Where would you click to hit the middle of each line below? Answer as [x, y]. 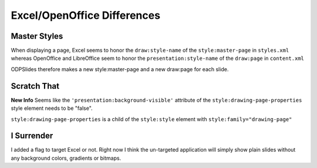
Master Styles [37, 36]
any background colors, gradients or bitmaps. [66, 158]
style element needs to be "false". [52, 108]
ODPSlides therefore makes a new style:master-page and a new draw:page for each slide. [120, 69]
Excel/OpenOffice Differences [86, 15]
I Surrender [32, 136]
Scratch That [35, 86]
